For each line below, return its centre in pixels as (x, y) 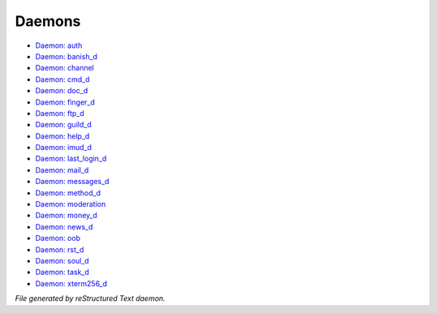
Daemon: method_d (68, 193)
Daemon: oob (58, 238)
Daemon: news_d (64, 226)
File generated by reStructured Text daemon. (90, 298)
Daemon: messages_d (72, 182)
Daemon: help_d (62, 136)
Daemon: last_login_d (71, 159)
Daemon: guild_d (64, 125)
